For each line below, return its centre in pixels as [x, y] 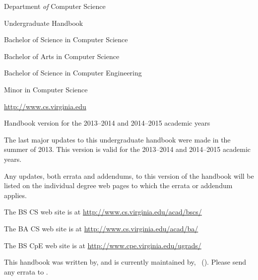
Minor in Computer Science [46, 89]
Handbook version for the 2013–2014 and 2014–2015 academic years [107, 123]
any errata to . [26, 271]
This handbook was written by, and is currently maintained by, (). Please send [125, 262]
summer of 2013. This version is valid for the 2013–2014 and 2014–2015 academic [127, 149]
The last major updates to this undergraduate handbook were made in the [117, 139]
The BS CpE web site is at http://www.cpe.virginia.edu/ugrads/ [103, 245]
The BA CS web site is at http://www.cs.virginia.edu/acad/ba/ [101, 228]
